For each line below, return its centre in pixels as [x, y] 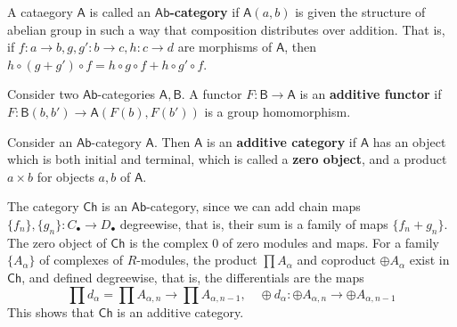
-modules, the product [197, 260]
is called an [120, 12]
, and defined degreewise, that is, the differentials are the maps [193, 277]
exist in [429, 260]
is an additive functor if [371, 94]
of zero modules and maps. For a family [331, 242]
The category [43, 206]
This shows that [51, 311]
